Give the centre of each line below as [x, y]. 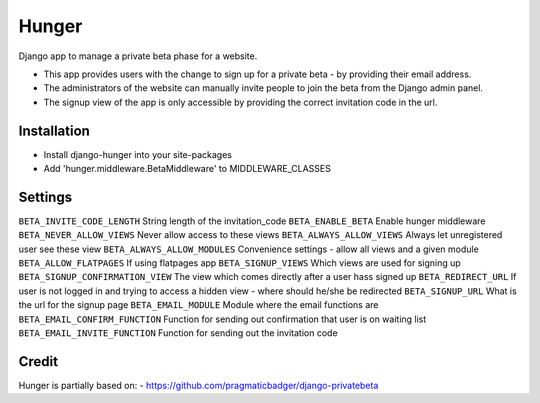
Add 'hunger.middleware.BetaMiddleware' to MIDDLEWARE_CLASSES [187, 169]
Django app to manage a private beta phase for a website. [138, 56]
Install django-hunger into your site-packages [137, 154]
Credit [38, 361]
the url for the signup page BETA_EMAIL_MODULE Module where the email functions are [198, 305]
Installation [54, 130]
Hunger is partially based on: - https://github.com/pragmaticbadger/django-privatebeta [198, 385]
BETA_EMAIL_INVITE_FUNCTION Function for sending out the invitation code [178, 333]
